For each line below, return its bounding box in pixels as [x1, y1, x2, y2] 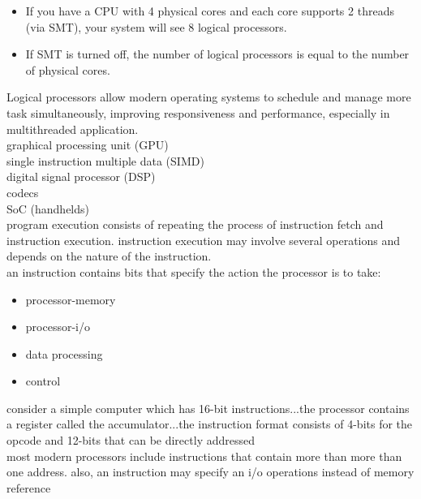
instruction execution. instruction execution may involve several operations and [6, 231, 401, 248]
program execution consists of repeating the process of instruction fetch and [6, 216, 384, 233]
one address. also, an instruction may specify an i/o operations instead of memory [6, 463, 415, 480]
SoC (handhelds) [6, 200, 89, 217]
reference [6, 479, 51, 496]
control [25, 372, 61, 389]
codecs [6, 183, 39, 200]
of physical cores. [25, 61, 110, 78]
